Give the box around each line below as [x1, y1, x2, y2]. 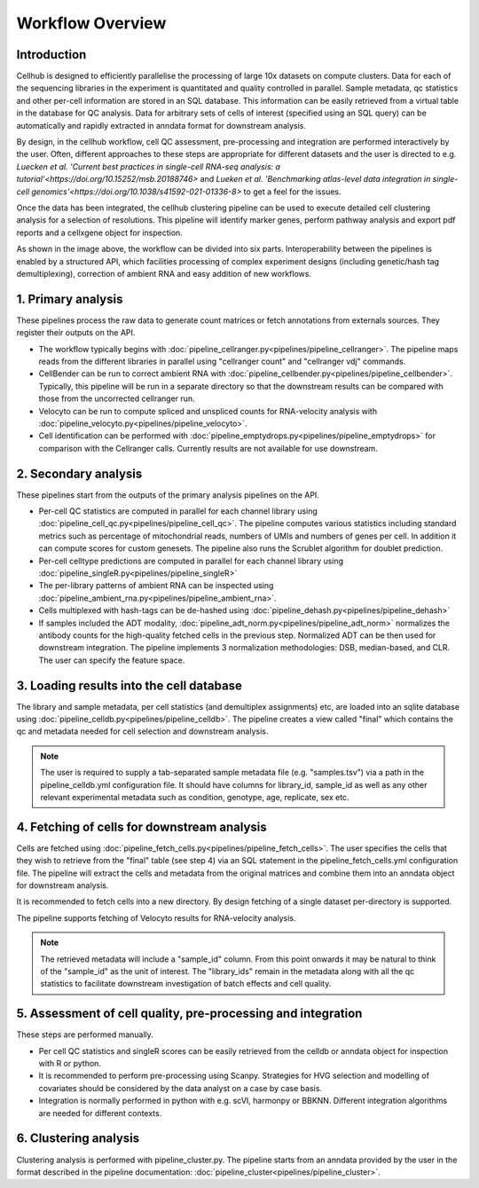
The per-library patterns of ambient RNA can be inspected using [38, 580, 274, 591]
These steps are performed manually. [16, 1029, 154, 1040]
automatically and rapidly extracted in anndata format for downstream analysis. [16, 120, 306, 130]
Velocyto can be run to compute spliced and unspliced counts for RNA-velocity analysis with [38, 405, 377, 416]
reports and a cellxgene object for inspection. [16, 227, 184, 238]
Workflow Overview [16, 13, 167, 33]
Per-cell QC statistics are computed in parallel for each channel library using [38, 506, 318, 516]
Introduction [16, 47, 87, 62]
